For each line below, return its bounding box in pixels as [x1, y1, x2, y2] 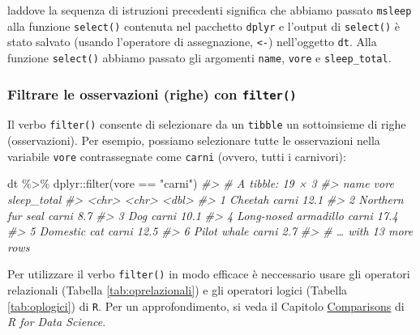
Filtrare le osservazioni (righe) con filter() [7, 83, 297, 104]
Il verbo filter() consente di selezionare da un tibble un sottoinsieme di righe [7, 116, 406, 133]
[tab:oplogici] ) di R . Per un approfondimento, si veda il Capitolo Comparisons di [7, 297, 405, 314]
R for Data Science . [7, 313, 106, 330]
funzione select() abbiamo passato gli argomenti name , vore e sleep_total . [7, 49, 392, 66]
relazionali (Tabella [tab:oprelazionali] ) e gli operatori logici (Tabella [7, 281, 348, 298]
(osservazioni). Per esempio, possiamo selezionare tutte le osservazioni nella [7, 132, 380, 149]
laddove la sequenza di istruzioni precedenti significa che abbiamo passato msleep [7, 2, 412, 18]
